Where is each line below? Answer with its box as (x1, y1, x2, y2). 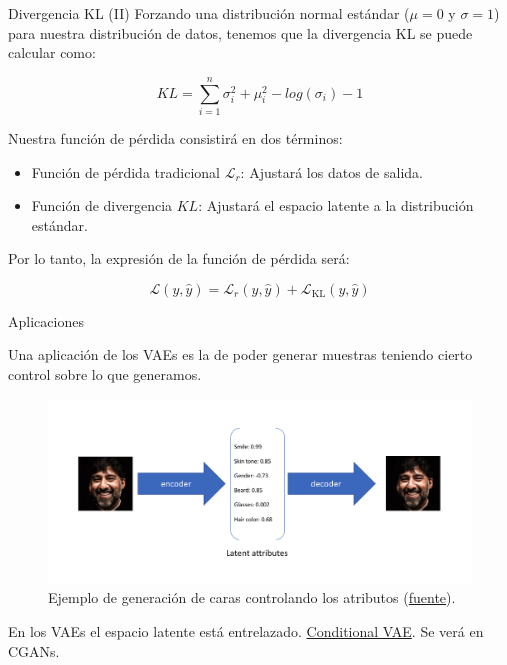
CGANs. (8, 640, 60, 661)
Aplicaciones (8, 310, 84, 331)
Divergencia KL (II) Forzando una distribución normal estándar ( (8, 3, 410, 23)
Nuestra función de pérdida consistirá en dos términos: (8, 127, 343, 148)
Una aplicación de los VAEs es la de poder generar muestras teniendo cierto (8, 344, 473, 365)
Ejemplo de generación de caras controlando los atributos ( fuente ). (48, 587, 456, 608)
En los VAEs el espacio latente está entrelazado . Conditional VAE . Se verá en (8, 620, 484, 641)
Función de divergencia (31, 195, 173, 216)
